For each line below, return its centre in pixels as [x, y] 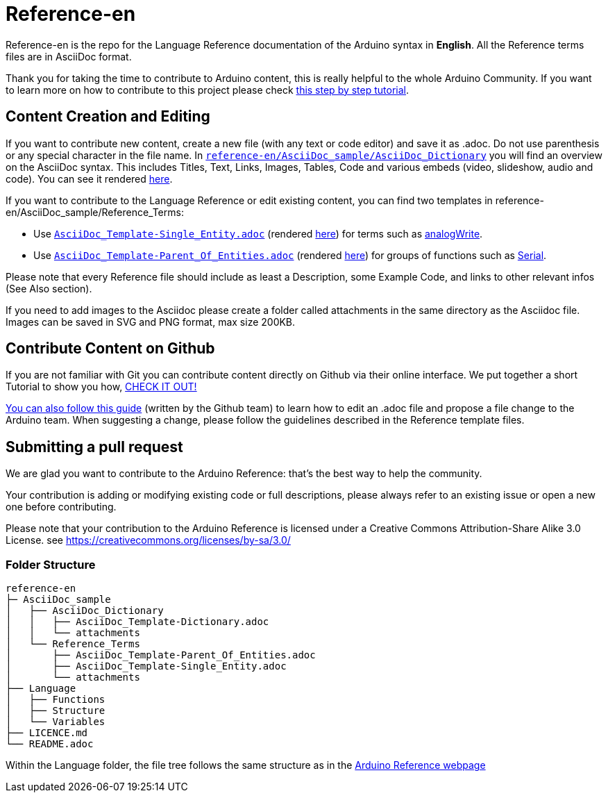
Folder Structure [51, 564]
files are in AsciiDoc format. [69, 56]
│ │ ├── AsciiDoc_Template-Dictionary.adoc [137, 622]
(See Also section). [49, 288]
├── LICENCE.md [47, 733]
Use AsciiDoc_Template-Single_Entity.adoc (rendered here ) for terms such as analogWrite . [258, 233]
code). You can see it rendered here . [89, 178]
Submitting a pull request [94, 447]
